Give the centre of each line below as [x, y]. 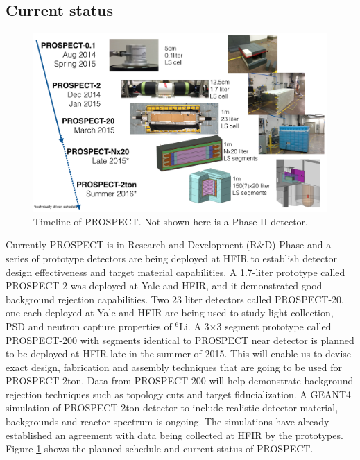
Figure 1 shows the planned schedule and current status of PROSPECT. [160, 449]
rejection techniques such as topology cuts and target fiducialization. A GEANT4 [179, 394]
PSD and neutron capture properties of [89, 326]
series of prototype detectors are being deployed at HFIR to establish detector [172, 258]
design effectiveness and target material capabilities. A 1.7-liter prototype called [175, 272]
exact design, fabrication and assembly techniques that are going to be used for [174, 367]
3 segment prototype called [274, 326]
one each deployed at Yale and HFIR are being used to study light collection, [170, 313]
